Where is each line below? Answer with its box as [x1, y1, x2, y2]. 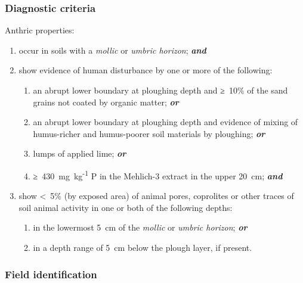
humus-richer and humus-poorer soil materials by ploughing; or [33, 127, 265, 139]
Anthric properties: [5, 24, 75, 36]
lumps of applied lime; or [33, 147, 126, 160]
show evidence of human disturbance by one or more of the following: [18, 64, 273, 76]
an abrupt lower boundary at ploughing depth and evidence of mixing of [33, 116, 298, 128]
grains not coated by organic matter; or [33, 95, 179, 108]
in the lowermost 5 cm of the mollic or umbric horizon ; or [33, 221, 248, 234]
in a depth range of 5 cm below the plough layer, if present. [33, 241, 252, 253]
